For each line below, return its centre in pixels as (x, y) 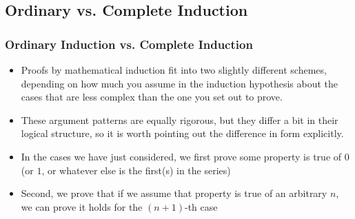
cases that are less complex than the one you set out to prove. (152, 97)
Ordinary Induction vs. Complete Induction (129, 44)
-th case (201, 206)
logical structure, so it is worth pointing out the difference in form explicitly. (182, 133)
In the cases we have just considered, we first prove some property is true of (181, 156)
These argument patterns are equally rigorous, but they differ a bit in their (180, 119)
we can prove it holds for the (82, 206)
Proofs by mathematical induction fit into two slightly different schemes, (174, 70)
